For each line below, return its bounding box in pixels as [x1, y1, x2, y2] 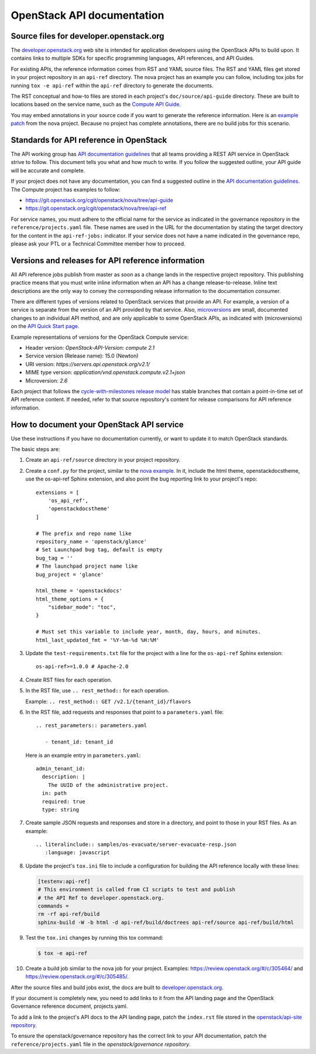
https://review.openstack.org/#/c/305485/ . [25, 973, 129, 980]
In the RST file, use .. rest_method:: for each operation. [25, 687, 170, 694]
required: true [42, 798, 85, 805]
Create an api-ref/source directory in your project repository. [25, 456, 181, 463]
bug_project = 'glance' [36, 571, 104, 578]
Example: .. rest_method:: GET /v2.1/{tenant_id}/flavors [25, 698, 191, 705]
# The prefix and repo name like [36, 530, 132, 537]
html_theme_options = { [36, 595, 104, 602]
